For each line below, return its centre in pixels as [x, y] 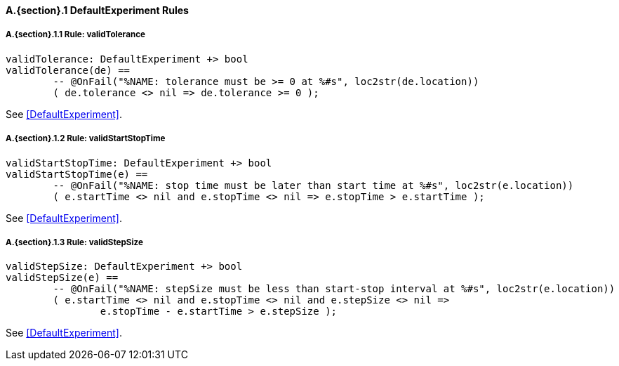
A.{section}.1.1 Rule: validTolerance [75, 35]
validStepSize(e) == [62, 278]
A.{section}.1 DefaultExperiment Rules [97, 10]
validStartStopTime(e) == [77, 174]
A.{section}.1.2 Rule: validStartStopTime [86, 139]
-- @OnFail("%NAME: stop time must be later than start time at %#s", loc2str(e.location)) [313, 185]
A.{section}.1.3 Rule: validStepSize [74, 242]
